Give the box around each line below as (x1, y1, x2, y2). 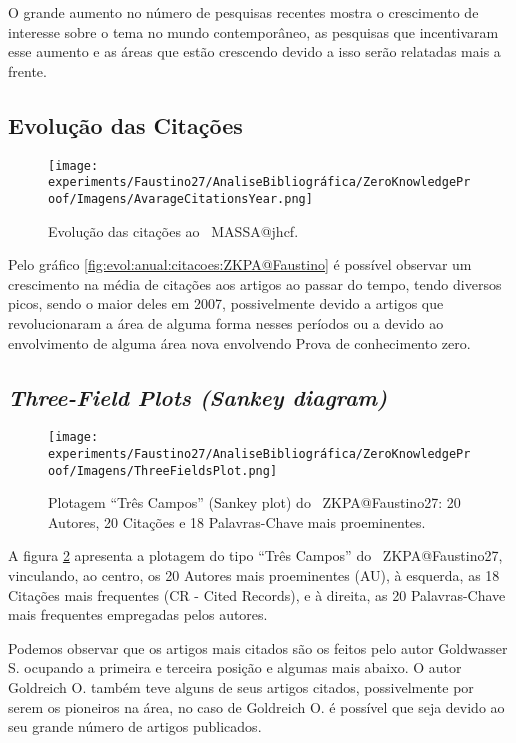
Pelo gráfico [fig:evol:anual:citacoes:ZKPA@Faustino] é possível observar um (8, 254, 472, 275)
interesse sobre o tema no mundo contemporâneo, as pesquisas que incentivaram (8, 21, 499, 42)
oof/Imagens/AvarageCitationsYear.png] (48, 191, 313, 206)
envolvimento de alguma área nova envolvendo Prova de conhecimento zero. (8, 332, 471, 353)
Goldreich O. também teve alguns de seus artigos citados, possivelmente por (8, 677, 474, 698)
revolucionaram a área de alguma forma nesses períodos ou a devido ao (8, 312, 444, 333)
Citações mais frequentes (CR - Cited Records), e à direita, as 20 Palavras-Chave (8, 584, 506, 605)
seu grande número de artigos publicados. (8, 716, 262, 737)
